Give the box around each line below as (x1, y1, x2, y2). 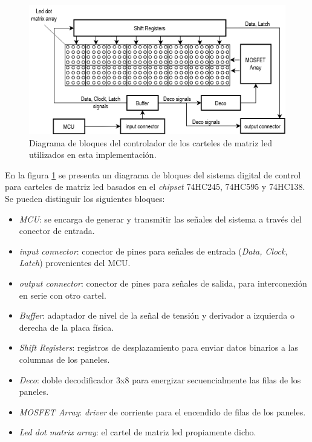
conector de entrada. (19, 224, 95, 237)
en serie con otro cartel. (19, 288, 106, 301)
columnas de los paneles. (19, 353, 110, 365)
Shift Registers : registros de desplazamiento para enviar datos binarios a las (19, 341, 299, 354)
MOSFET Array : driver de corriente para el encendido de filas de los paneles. (19, 405, 306, 418)
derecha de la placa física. (19, 320, 114, 333)
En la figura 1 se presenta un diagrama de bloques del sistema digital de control (5, 168, 301, 181)
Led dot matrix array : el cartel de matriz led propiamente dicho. (19, 426, 256, 438)
